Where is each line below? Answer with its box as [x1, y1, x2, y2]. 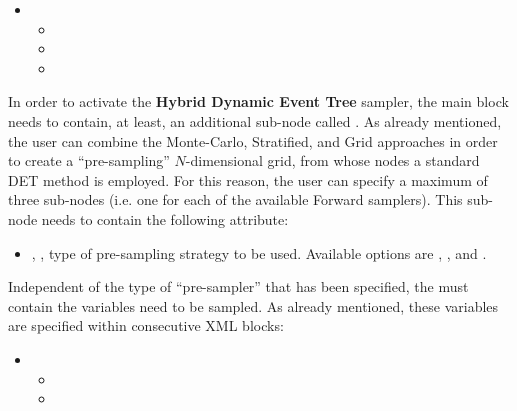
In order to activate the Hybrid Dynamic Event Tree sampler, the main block [8, 91, 509, 112]
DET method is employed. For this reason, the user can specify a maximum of [8, 169, 488, 190]
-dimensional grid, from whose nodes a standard [185, 150, 480, 171]
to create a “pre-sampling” [8, 150, 170, 171]
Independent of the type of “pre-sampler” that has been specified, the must [8, 276, 469, 297]
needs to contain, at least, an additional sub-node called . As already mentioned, [8, 110, 502, 131]
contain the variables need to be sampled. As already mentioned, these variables [8, 295, 499, 316]
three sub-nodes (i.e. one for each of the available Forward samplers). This [8, 189, 463, 210]
